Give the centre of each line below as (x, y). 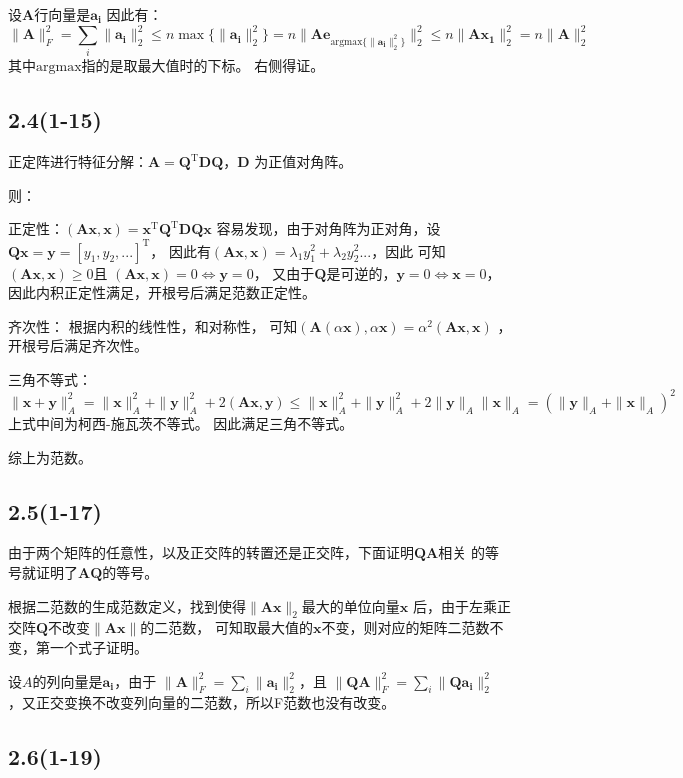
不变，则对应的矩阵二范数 (405, 627)
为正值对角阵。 (303, 161)
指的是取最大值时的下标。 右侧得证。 (203, 65)
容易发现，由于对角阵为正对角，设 (328, 228)
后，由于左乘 (455, 605)
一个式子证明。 (98, 646)
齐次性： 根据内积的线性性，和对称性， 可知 (153, 325)
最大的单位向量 (350, 605)
